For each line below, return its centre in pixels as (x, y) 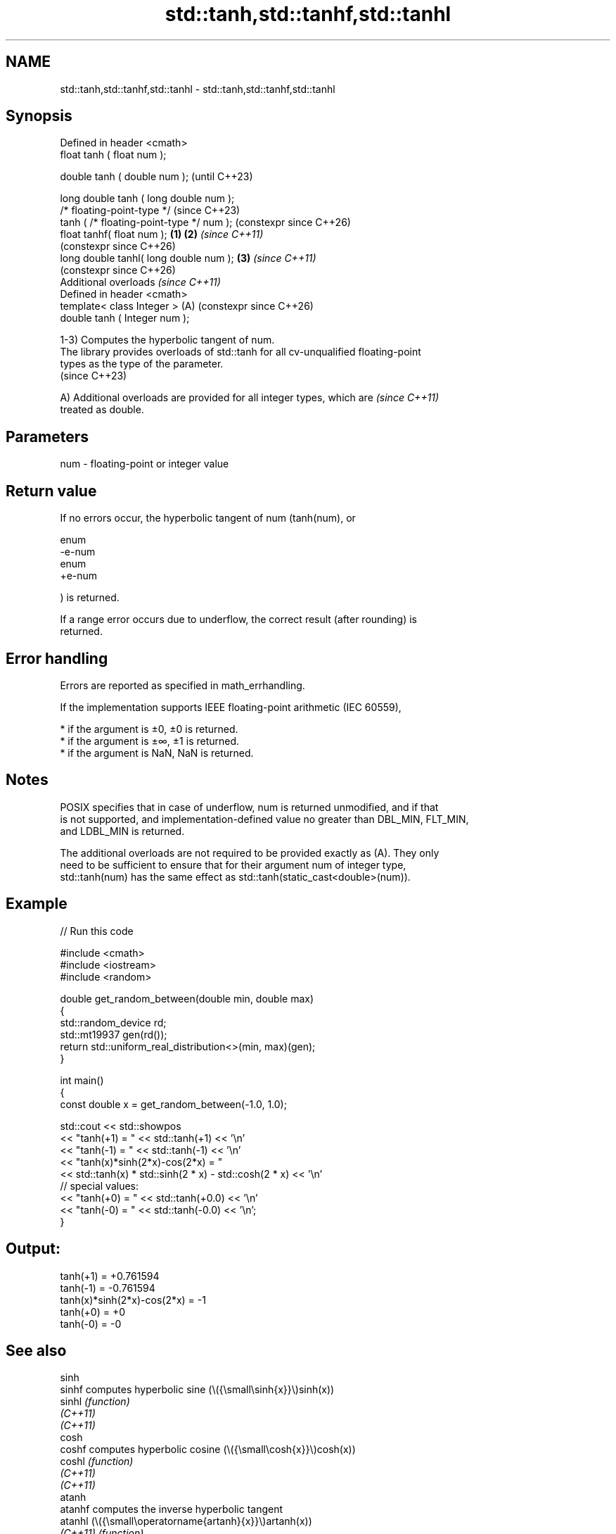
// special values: (100, 1186)
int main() (82, 1080)
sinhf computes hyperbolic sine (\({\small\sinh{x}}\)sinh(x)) (197, 1390)
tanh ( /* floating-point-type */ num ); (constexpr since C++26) (205, 222)
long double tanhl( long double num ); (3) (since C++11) (188, 258)
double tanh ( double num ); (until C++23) (156, 177)
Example (37, 904)
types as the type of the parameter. (142, 364)
